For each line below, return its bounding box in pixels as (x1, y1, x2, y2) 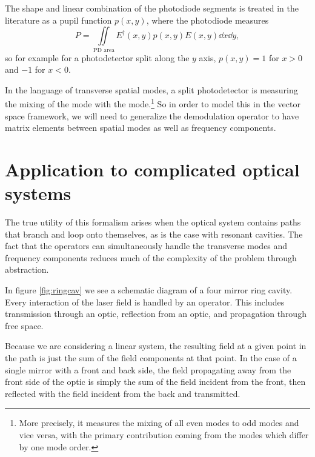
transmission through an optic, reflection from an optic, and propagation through (5, 307, 307, 320)
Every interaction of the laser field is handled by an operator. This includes (5, 295, 285, 308)
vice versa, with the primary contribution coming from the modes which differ (19, 428, 309, 441)
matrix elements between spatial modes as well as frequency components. (5, 121, 276, 134)
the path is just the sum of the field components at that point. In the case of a (5, 351, 297, 364)
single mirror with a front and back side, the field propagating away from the (5, 363, 291, 376)
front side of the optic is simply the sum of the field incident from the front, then (5, 375, 306, 388)
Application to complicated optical (5, 156, 300, 181)
